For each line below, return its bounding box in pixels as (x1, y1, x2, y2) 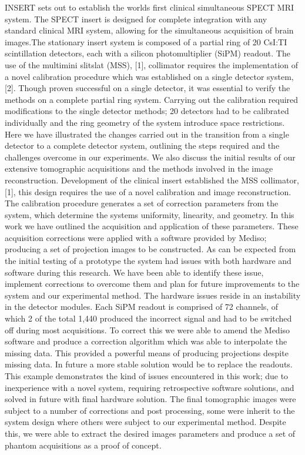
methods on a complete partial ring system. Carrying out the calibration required (5, 93, 299, 105)
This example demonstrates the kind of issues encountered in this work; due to (5, 370, 289, 382)
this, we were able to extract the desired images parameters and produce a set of (5, 427, 296, 439)
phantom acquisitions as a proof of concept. (5, 439, 162, 451)
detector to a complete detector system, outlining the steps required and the (5, 139, 280, 152)
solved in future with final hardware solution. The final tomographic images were (5, 393, 296, 405)
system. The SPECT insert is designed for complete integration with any (5, 12, 267, 25)
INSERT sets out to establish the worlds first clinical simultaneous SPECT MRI (5, 1, 294, 13)
